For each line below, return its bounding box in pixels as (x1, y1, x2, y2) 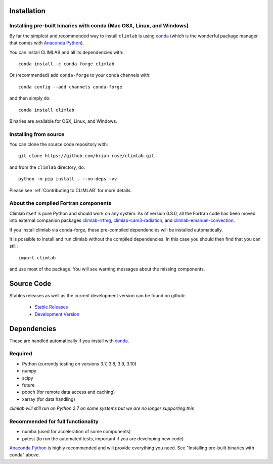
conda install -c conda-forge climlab (18, 61, 115, 67)
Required (9, 350, 32, 357)
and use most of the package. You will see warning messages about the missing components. (9, 266, 205, 272)
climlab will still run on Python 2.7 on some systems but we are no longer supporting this (9, 405, 194, 411)
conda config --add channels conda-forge (18, 84, 122, 89)
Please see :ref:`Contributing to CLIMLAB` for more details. (9, 187, 132, 193)
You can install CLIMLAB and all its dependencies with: (9, 49, 124, 55)
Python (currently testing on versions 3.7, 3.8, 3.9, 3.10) (22, 360, 136, 366)
